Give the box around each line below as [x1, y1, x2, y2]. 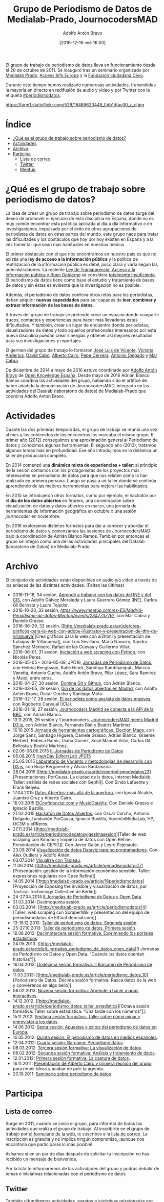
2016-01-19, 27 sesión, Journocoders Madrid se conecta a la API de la [12, 706, 154, 712]
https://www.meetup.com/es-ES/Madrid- [60, 607, 143, 613]
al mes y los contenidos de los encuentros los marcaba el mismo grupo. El [5, 431, 155, 437]
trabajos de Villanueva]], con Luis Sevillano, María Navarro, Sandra [12, 638, 147, 644]
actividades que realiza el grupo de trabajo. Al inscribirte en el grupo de [5, 1126, 150, 1131]
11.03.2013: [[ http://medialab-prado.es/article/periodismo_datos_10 [12, 972, 147, 977]
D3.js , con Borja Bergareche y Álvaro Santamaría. [12, 763, 112, 769]
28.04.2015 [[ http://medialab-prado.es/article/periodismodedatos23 [12, 769, 150, 775]
